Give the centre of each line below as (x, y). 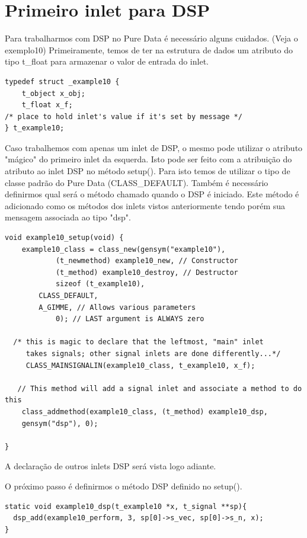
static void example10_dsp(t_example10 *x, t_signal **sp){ (126, 506)
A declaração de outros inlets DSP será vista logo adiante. (111, 466)
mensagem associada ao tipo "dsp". (68, 217)
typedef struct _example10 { (62, 81)
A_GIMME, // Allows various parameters (117, 307)
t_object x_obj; (54, 93)
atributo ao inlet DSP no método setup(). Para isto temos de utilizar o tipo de (148, 171)
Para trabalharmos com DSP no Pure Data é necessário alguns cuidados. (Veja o (151, 38)
